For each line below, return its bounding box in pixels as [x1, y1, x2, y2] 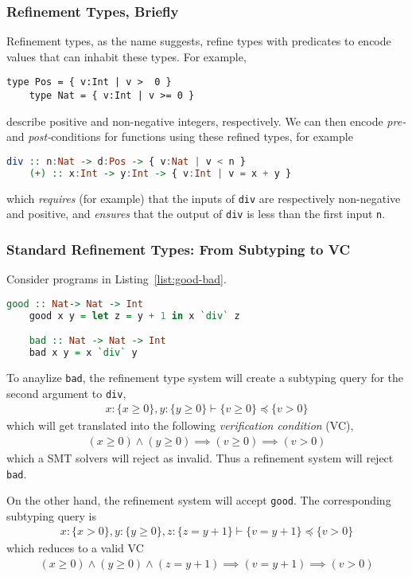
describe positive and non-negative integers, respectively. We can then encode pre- [6, 112, 406, 129]
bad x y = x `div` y [29, 347, 138, 359]
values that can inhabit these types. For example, [6, 48, 247, 64]
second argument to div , [6, 384, 126, 401]
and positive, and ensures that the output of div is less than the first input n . [6, 205, 386, 222]
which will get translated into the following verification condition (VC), [6, 417, 354, 434]
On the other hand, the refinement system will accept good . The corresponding [6, 492, 391, 509]
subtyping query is [6, 507, 96, 524]
